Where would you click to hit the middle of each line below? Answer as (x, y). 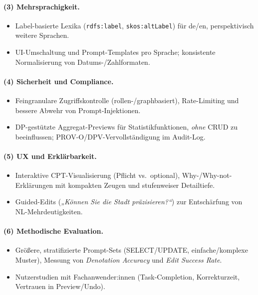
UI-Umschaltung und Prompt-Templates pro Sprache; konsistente (115, 52)
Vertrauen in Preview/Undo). (60, 286)
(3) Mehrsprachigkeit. (42, 6)
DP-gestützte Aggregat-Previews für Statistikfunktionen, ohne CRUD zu (127, 127)
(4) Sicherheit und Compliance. (59, 81)
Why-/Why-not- (207, 175)
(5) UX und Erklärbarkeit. (50, 156)
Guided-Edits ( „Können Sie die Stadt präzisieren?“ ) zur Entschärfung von (129, 202)
